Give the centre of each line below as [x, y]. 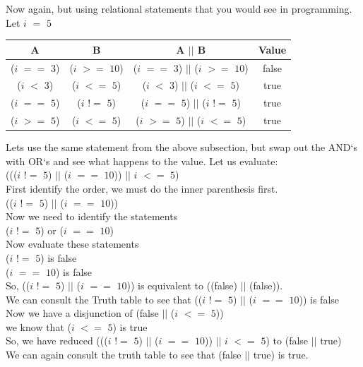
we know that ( [38, 326]
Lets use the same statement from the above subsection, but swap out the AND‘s [181, 147]
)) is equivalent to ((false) [182, 285]
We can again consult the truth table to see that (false [124, 355]
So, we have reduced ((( [57, 341]
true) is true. [281, 355]
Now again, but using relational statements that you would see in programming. [179, 8]
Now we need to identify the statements [92, 216]
